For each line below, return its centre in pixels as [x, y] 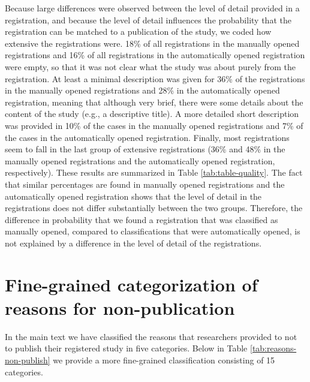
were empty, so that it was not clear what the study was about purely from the [150, 66]
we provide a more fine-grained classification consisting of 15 [164, 360]
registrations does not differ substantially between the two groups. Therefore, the [154, 208]
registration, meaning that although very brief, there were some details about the [154, 102]
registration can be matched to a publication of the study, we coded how [138, 31]
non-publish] [28, 360]
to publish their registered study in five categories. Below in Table [126, 348]
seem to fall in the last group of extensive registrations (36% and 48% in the [145, 149]
